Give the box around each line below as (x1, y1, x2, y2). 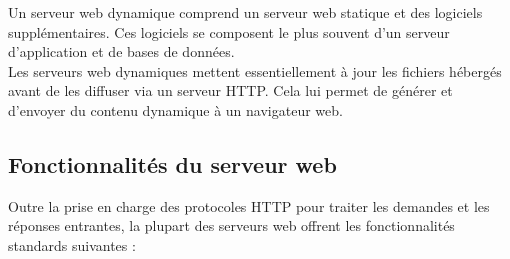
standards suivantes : (8, 234, 136, 255)
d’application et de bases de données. (8, 41, 235, 62)
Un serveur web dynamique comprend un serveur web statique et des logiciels (8, 2, 483, 22)
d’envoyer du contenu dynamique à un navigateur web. (8, 99, 343, 120)
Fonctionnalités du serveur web (8, 148, 337, 179)
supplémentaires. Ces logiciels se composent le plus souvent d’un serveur (8, 21, 450, 42)
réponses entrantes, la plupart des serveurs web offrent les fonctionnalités (8, 215, 455, 236)
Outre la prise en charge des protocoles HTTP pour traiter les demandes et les (8, 195, 490, 216)
